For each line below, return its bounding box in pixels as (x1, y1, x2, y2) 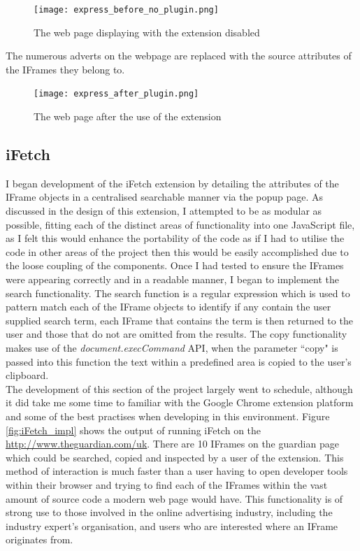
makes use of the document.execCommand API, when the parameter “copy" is (6, 341, 338, 355)
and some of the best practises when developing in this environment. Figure (6, 408, 330, 423)
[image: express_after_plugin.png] (34, 89, 199, 99)
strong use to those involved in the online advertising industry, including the (6, 505, 333, 520)
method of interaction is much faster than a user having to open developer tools (6, 464, 348, 478)
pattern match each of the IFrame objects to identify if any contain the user (6, 299, 331, 314)
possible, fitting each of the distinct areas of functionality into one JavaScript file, (6, 217, 355, 231)
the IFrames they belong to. (6, 62, 125, 76)
